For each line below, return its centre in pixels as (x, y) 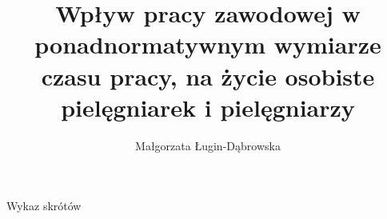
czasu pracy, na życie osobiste (208, 76)
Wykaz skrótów (44, 206)
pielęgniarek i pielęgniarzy (208, 107)
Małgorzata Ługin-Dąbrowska (208, 145)
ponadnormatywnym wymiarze (208, 44)
